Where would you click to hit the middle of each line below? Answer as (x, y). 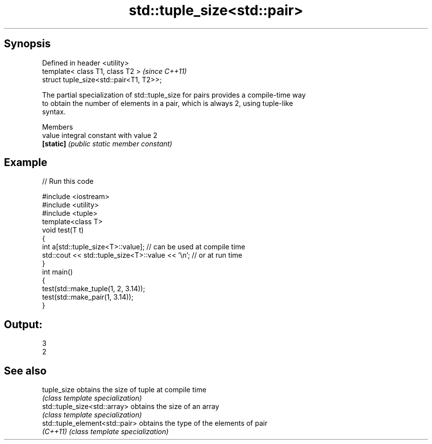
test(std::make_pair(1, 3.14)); (88, 297)
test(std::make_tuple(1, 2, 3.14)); (94, 289)
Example (26, 163)
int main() (57, 272)
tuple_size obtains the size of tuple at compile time (124, 390)
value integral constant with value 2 (100, 135)
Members (57, 127)
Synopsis (27, 44)
